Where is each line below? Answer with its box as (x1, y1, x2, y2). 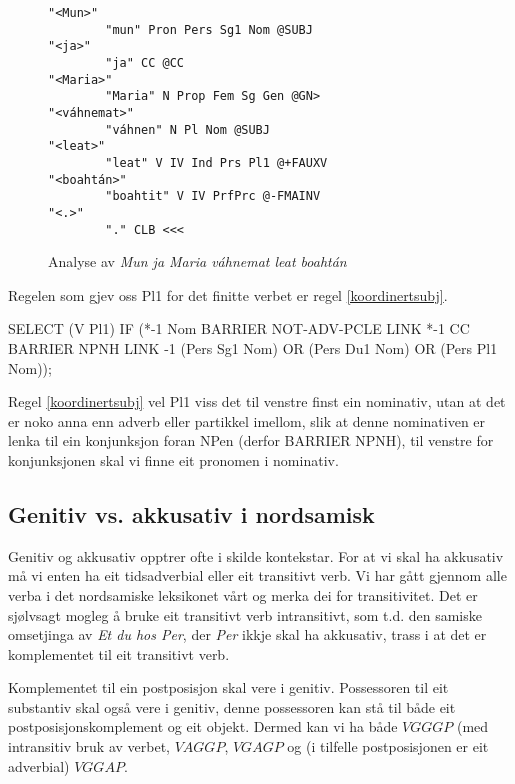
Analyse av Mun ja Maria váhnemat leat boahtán (48, 251, 347, 272)
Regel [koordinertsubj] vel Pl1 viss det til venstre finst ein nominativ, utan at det (8, 391, 506, 412)
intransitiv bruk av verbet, (8, 736, 171, 757)
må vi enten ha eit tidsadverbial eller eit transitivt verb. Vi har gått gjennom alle (8, 565, 507, 586)
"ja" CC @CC (105, 55, 185, 70)
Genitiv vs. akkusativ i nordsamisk (8, 498, 375, 529)
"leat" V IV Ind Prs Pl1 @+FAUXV (105, 155, 328, 170)
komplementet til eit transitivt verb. (8, 643, 230, 664)
